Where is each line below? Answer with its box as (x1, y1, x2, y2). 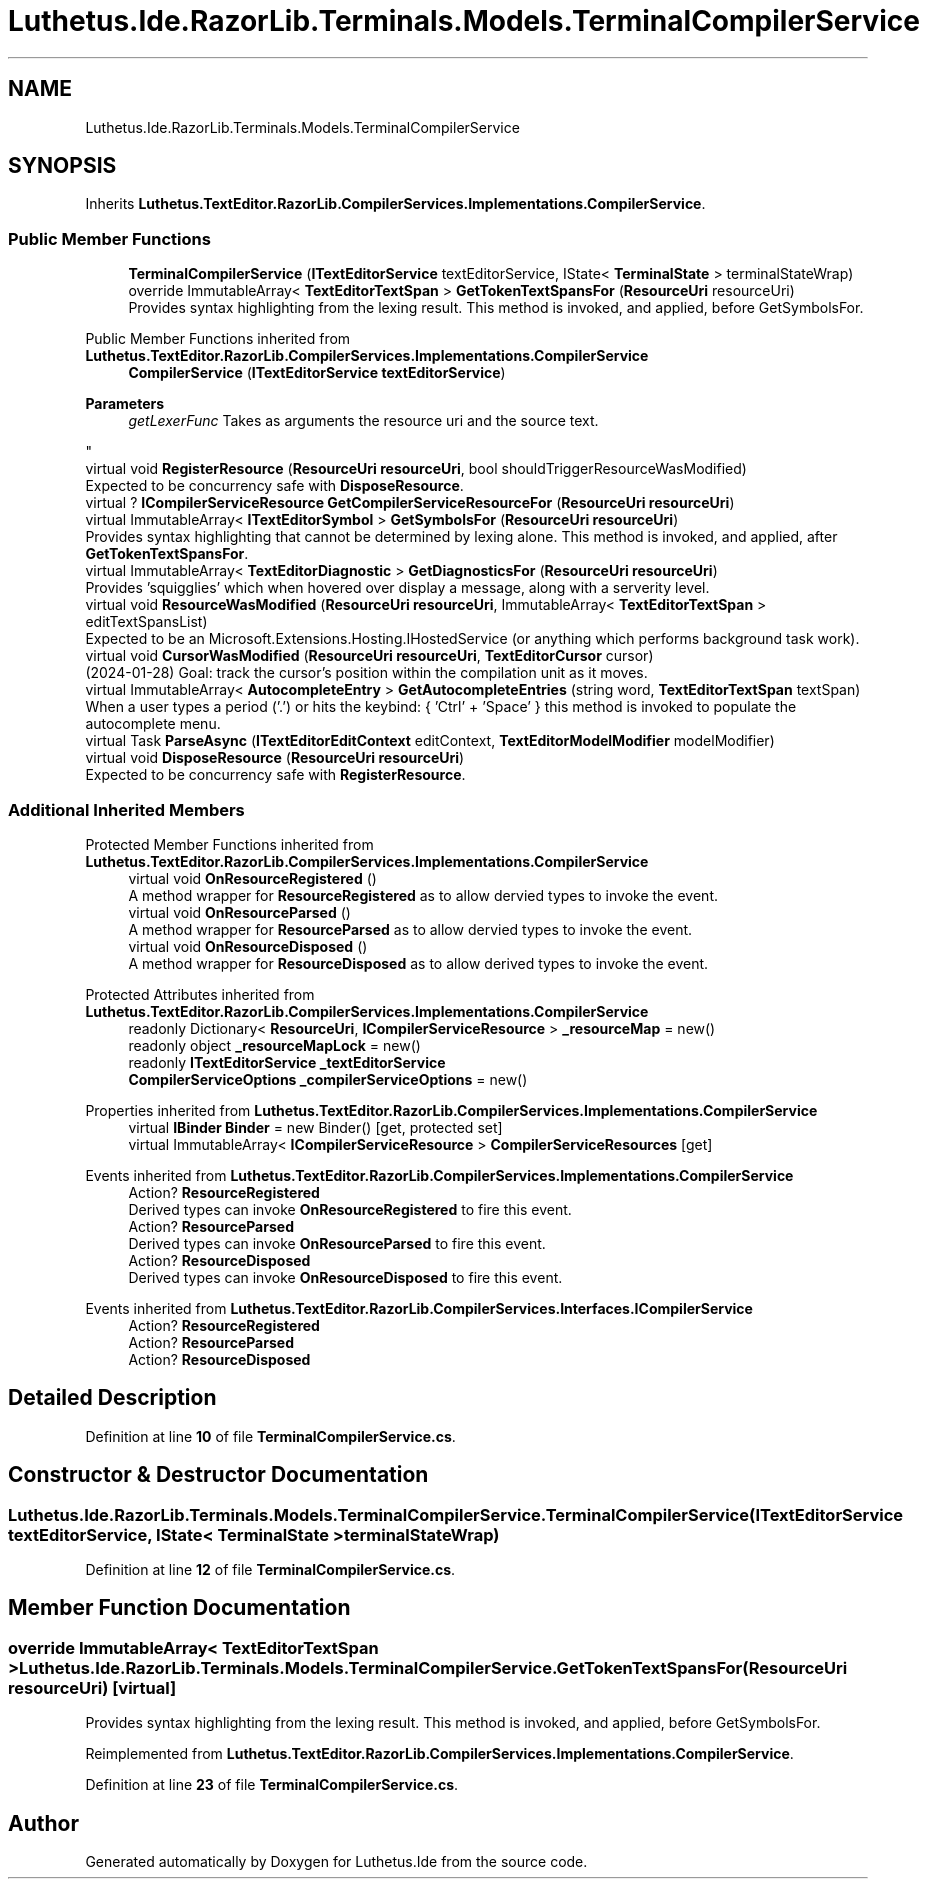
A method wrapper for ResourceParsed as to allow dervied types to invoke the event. (128, 920, 693, 938)
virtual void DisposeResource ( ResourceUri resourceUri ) (85, 749, 465, 767)
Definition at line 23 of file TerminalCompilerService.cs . (85, 1776, 459, 1794)
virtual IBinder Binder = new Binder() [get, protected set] (128, 1118, 503, 1136)
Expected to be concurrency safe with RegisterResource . (85, 766, 466, 784)
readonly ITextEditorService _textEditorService (128, 1053, 446, 1071)
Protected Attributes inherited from (85, 985, 315, 1003)
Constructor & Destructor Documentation (8, 1462, 429, 1488)
